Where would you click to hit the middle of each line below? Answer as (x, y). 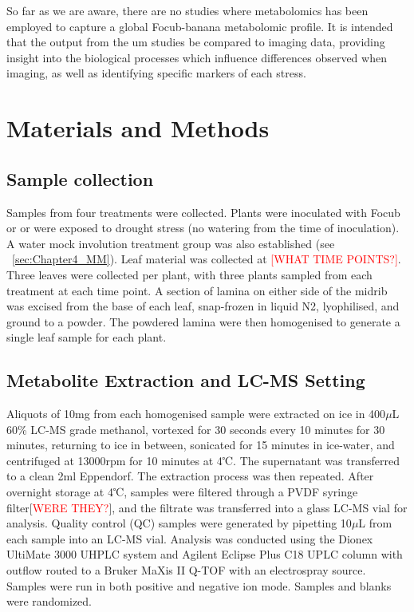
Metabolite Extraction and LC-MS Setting (186, 380)
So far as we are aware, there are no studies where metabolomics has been (187, 10)
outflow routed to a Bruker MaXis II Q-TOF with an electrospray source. (186, 570)
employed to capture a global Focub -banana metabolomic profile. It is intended (200, 26)
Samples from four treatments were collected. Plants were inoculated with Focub (203, 212)
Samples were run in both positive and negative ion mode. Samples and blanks (199, 585)
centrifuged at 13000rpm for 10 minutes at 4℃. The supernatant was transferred (203, 460)
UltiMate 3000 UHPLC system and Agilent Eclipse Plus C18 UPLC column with (205, 554)
